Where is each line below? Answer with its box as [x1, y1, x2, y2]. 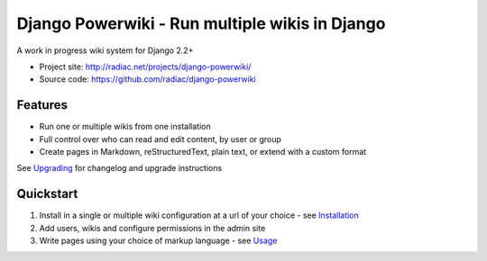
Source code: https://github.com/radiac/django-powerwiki [39, 74, 256, 85]
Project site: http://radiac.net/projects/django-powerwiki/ [39, 61, 252, 72]
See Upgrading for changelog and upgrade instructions [16, 163, 223, 174]
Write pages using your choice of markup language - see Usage [39, 235, 278, 247]
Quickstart [16, 186, 78, 202]
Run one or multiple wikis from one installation [39, 121, 211, 132]
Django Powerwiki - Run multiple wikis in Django [16, 13, 386, 33]
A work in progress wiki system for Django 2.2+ [16, 45, 194, 56]
